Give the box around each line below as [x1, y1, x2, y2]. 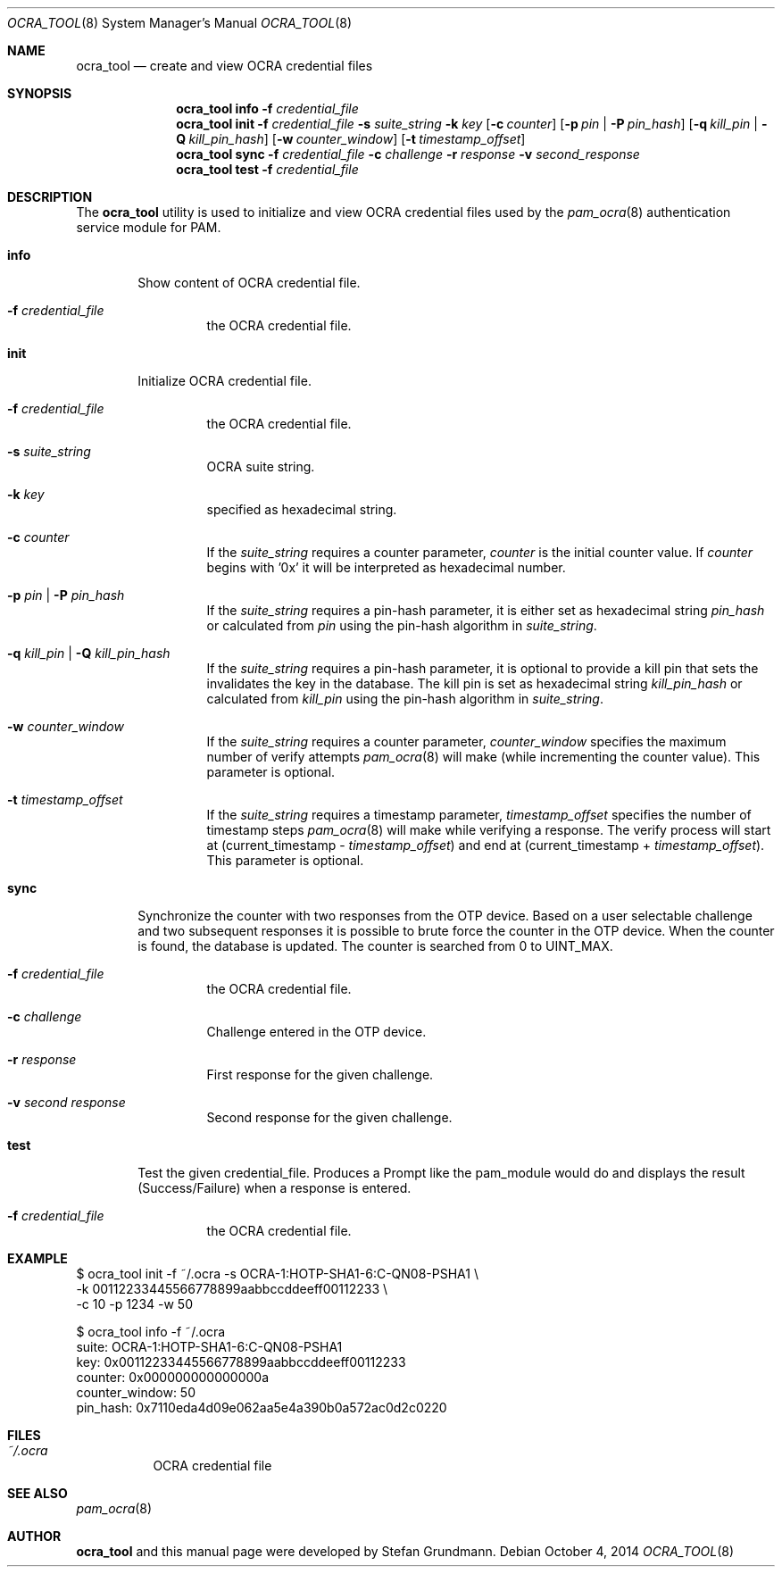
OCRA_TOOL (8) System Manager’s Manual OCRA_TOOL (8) [7, 15, 353, 30]
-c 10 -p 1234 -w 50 [76, 1296, 194, 1312]
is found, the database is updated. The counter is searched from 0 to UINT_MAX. [137, 938, 613, 954]
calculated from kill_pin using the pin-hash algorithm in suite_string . [206, 691, 603, 706]
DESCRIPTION [7, 189, 93, 204]
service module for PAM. [76, 220, 221, 235]
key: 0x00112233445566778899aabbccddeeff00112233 [76, 1354, 406, 1370]
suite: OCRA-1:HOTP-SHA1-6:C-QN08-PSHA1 [76, 1339, 343, 1354]
